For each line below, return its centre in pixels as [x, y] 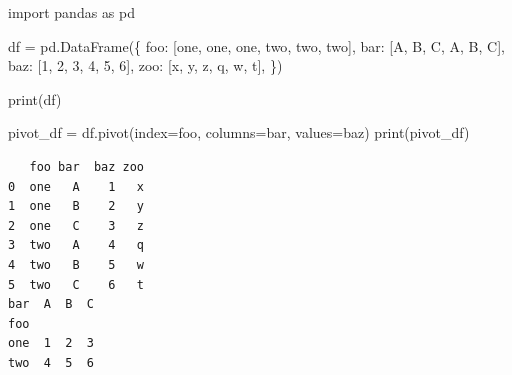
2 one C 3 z [76, 225]
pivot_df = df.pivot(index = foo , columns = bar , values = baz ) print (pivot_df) [239, 132]
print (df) [35, 98]
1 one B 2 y [76, 206]
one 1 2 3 [51, 343]
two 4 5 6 [51, 362]
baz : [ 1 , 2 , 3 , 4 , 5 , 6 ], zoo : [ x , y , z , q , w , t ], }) [145, 65]
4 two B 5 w [76, 264]
